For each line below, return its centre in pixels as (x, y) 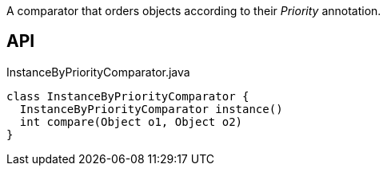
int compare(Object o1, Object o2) (131, 121)
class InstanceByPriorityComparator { (128, 96)
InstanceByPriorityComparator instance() (151, 109)
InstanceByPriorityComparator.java (98, 72)
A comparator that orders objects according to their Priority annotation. (194, 11)
